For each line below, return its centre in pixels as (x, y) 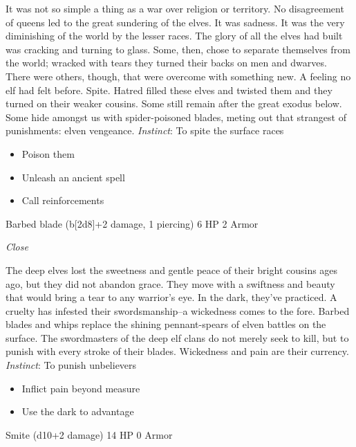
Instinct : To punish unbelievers (71, 365)
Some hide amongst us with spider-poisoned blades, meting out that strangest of (176, 117)
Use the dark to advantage (78, 411)
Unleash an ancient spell (73, 177)
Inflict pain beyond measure (81, 388)
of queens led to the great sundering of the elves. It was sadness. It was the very (175, 22)
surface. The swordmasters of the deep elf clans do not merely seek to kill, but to (177, 337)
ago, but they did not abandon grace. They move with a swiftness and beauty (170, 283)
